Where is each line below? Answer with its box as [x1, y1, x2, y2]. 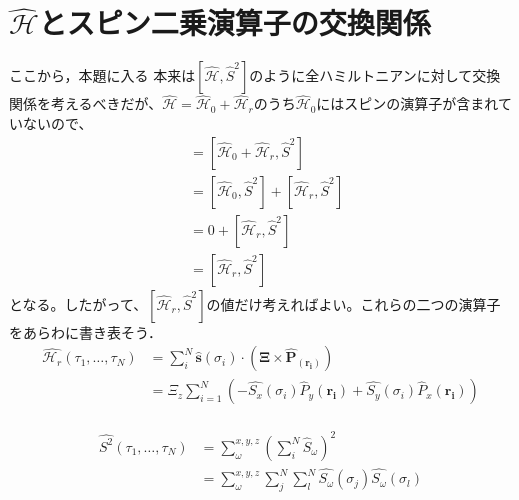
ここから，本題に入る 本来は [9, 65, 196, 86]
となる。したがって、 [9, 293, 148, 314]
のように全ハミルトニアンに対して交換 [249, 65, 501, 86]
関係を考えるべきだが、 [9, 93, 163, 114]
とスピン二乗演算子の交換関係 [38, 2, 431, 43]
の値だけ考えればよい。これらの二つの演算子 [206, 293, 501, 314]
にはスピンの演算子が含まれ [316, 93, 498, 114]
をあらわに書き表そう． [9, 321, 162, 342]
